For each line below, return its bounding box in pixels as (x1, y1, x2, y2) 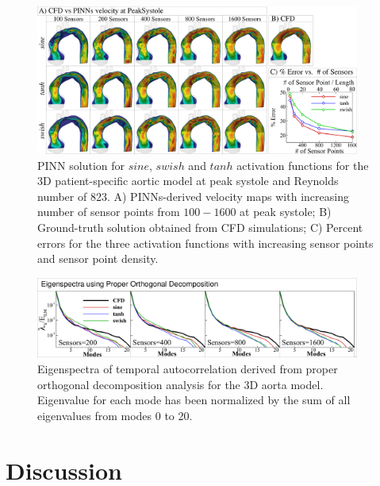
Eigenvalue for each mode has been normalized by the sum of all (37, 391, 351, 408)
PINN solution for (37, 156, 125, 173)
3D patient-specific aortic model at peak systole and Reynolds (37, 172, 339, 189)
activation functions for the (236, 156, 369, 173)
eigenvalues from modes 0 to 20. (37, 407, 193, 423)
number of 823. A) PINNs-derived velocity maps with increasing (37, 187, 349, 204)
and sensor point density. (37, 250, 159, 267)
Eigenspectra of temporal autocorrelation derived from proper (37, 361, 338, 377)
